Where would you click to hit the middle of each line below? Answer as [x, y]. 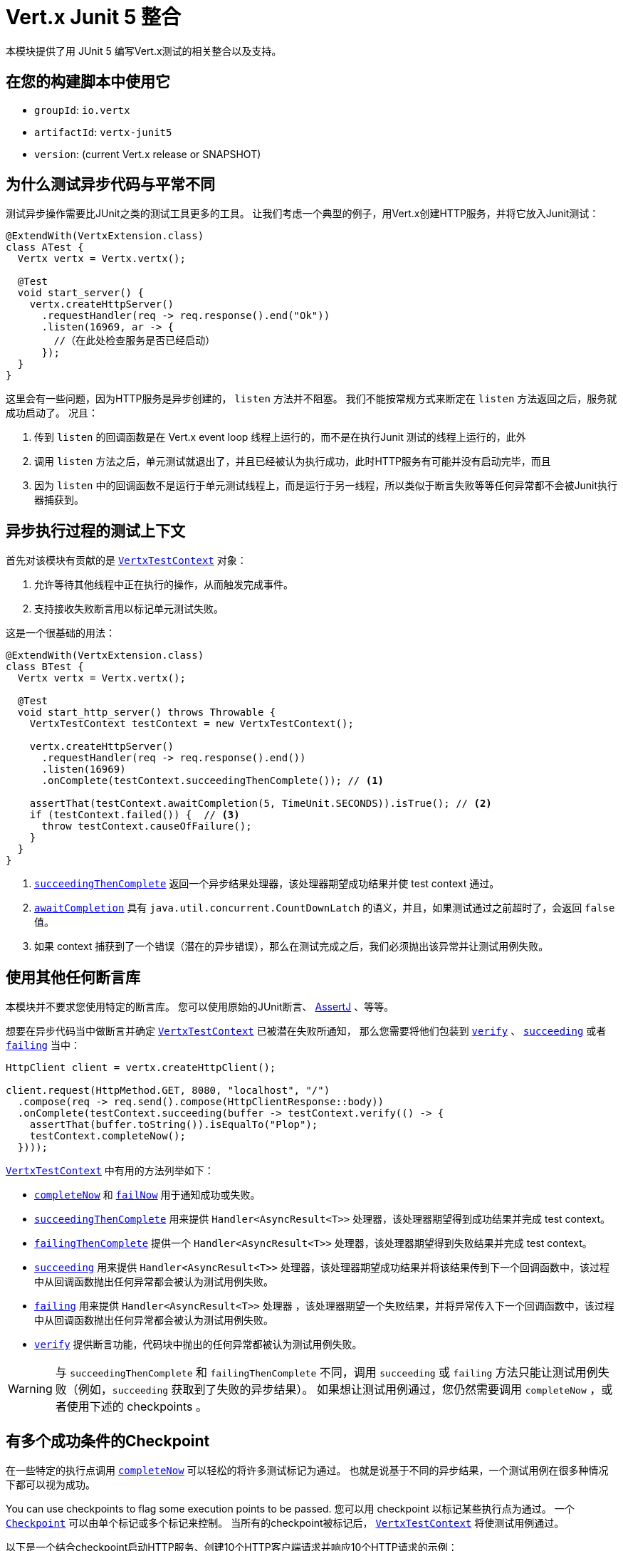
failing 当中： [43, 1045]
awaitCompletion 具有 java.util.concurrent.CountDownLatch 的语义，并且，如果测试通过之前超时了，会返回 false [325, 908]
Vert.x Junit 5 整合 [94, 17]
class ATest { [45, 247]
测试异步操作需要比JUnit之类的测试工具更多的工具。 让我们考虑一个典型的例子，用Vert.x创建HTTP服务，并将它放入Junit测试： [303, 214]
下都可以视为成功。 [51, 1484]
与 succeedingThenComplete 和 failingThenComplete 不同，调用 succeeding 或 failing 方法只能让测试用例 [326, 1373]
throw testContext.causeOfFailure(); [147, 826]
